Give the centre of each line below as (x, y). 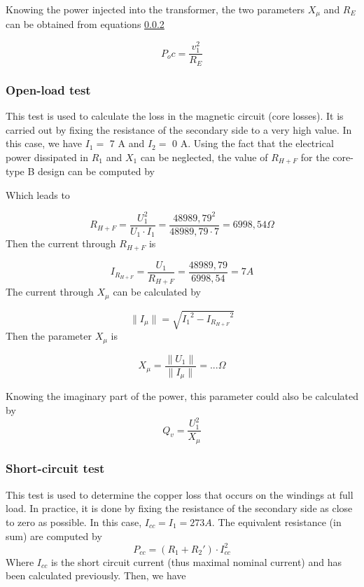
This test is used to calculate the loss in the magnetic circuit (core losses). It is (175, 115)
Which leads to (38, 194)
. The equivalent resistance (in (276, 522)
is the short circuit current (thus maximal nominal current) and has (196, 561)
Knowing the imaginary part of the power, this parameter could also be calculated (182, 396)
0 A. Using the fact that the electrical (253, 143)
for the (315, 157)
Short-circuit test (55, 468)
